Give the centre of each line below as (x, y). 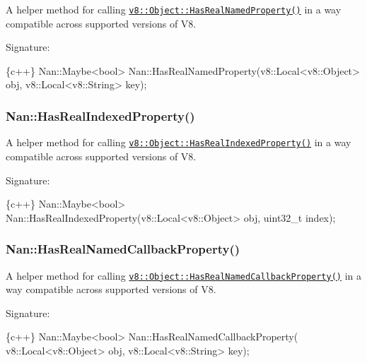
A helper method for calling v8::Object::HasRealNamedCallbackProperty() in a (183, 275)
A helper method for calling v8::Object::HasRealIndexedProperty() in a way (179, 142)
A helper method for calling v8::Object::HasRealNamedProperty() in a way (174, 9)
